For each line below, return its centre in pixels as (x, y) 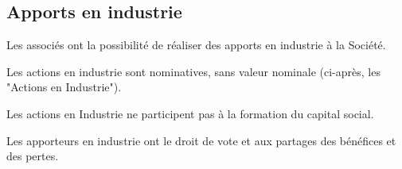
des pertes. (33, 156)
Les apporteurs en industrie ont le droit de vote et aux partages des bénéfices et (201, 140)
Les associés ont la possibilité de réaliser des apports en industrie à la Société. (196, 45)
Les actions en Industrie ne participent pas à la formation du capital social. (190, 113)
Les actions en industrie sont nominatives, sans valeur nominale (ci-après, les (193, 71)
